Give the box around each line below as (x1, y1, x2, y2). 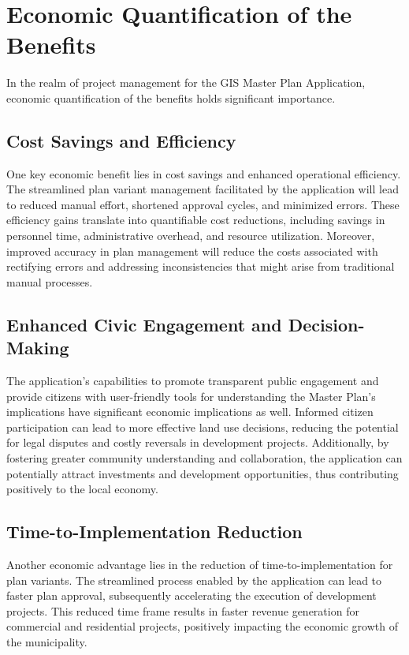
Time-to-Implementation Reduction (6, 519, 303, 544)
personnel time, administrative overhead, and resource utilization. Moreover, (6, 227, 375, 244)
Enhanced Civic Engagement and (6, 312, 282, 336)
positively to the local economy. (6, 481, 158, 497)
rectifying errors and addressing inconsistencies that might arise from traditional (6, 258, 395, 275)
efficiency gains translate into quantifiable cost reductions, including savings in (6, 211, 385, 228)
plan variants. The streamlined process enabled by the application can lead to (6, 571, 382, 588)
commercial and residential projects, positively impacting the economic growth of (6, 618, 398, 634)
